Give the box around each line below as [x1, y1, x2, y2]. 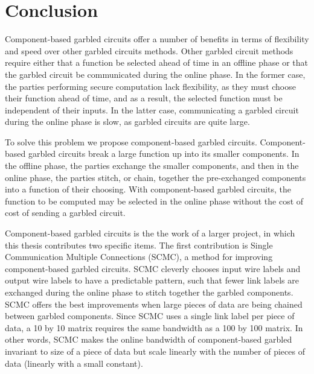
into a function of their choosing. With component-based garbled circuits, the [5, 183, 292, 195]
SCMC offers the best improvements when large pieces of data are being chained [5, 297, 303, 310]
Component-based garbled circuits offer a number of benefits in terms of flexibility [5, 33, 309, 45]
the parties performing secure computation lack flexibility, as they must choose [5, 80, 296, 92]
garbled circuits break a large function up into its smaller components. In [28, 147, 300, 160]
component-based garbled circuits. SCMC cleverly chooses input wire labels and [5, 262, 301, 274]
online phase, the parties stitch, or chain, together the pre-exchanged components [5, 171, 306, 183]
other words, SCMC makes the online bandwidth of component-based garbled [5, 333, 292, 346]
